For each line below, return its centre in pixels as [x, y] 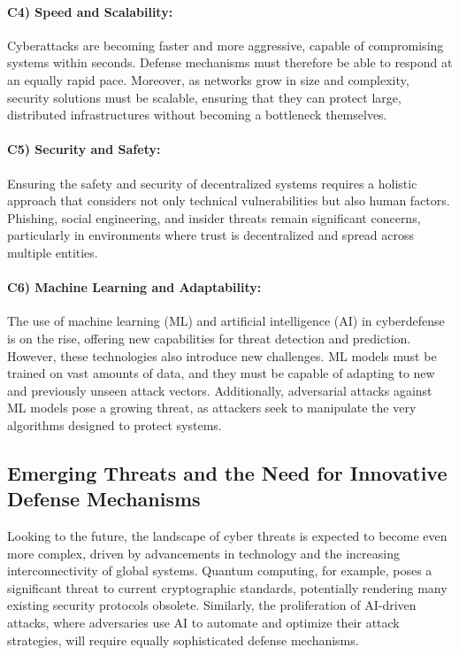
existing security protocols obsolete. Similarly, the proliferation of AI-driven [212, 605]
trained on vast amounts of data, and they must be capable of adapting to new [221, 373]
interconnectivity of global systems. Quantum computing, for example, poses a [220, 570]
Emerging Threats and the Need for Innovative [227, 472]
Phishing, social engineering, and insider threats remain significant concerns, [214, 217]
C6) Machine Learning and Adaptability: [134, 287]
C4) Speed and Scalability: [90, 11]
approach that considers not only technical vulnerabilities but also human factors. [229, 200]
